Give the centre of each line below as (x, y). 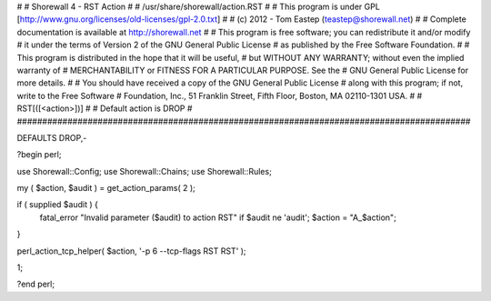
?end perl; (35, 284)
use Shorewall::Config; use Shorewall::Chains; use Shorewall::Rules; (144, 171)
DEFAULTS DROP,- (52, 137)
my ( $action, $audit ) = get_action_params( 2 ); (106, 188)
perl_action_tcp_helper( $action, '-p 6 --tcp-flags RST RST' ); (131, 251)
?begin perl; (39, 155)
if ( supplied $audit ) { (58, 205)
